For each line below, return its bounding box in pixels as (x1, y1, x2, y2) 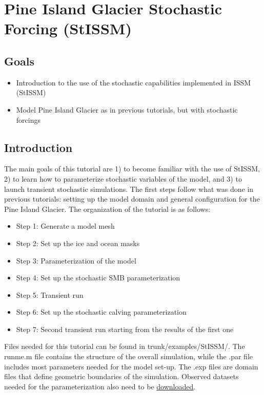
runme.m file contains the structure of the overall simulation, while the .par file (4, 351, 253, 362)
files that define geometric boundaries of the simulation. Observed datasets (4, 371, 239, 382)
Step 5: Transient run (16, 289, 84, 300)
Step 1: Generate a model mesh (16, 221, 115, 231)
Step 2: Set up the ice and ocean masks (16, 237, 140, 248)
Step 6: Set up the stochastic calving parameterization (16, 306, 187, 317)
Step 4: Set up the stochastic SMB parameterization (16, 272, 180, 283)
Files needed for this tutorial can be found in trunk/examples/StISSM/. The (4, 341, 245, 352)
